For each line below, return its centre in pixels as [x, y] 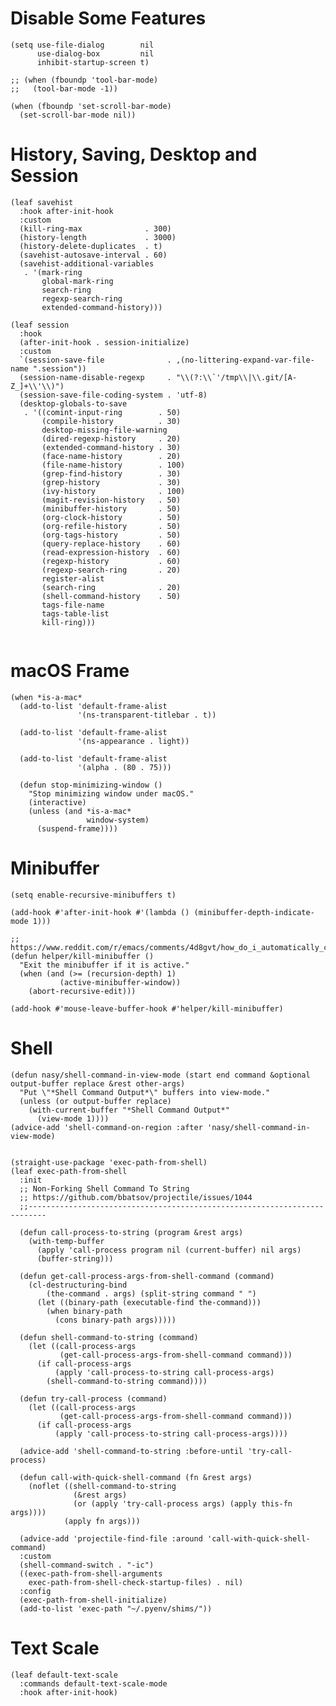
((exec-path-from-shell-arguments [91, 1573]
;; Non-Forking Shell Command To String [104, 1188]
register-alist [73, 578]
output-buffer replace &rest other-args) [98, 1083]
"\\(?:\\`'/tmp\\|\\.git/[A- [236, 377]
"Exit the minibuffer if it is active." [104, 965]
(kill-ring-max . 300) [95, 228]
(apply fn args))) [102, 1521]
